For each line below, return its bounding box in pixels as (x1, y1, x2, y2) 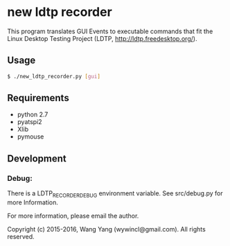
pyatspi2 (17, 118, 43, 126)
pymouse (17, 132, 44, 141)
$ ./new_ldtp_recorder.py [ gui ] (7, 73, 100, 80)
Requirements (7, 92, 69, 104)
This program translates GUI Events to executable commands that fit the (7, 27, 213, 35)
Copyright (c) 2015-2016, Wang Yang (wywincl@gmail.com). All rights (7, 225, 206, 233)
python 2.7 (17, 110, 48, 118)
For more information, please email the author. (7, 211, 139, 220)
